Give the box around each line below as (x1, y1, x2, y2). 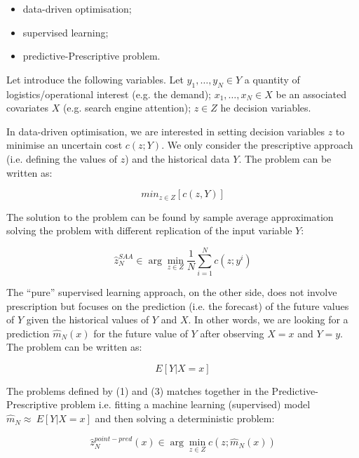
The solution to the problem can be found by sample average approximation (6, 209, 334, 224)
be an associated (276, 86, 347, 101)
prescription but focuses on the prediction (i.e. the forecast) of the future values (6, 298, 349, 313)
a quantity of (244, 72, 300, 86)
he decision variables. (220, 100, 311, 115)
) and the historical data (125, 151, 230, 166)
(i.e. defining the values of (6, 151, 117, 166)
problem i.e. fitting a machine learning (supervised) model (60, 397, 311, 412)
